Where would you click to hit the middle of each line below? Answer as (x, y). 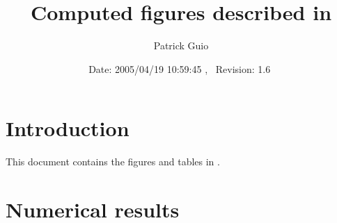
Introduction (68, 128)
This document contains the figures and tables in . (113, 162)
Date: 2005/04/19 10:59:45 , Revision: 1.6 (180, 68)
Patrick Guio (181, 46)
